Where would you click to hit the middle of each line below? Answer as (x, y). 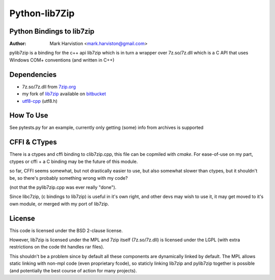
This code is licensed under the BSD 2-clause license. (66, 230)
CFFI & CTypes (33, 142)
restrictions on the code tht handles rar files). (57, 247)
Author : (18, 44)
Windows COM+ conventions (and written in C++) (62, 60)
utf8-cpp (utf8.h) (40, 101)
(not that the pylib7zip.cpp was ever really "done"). (63, 187)
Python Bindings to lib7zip (52, 31)
